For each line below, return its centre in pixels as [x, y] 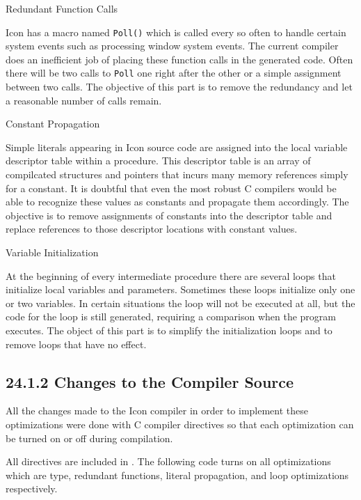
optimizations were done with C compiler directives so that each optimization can [180, 424]
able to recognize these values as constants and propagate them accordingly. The [177, 202]
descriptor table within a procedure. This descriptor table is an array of [158, 161]
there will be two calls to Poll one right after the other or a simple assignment [174, 73]
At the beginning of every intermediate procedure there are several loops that [171, 275]
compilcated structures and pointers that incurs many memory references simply [177, 174]
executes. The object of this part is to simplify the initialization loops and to [169, 330]
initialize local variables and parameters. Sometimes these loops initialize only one [180, 289]
